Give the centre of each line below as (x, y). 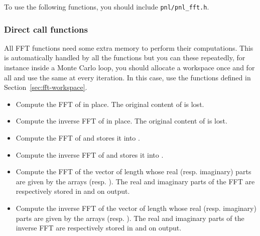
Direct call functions (46, 29)
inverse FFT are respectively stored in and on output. (99, 228)
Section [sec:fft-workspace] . (46, 87)
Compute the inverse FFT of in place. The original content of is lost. (121, 121)
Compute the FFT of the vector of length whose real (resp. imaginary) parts (134, 171)
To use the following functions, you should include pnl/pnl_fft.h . (107, 7)
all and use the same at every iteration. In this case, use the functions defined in (127, 77)
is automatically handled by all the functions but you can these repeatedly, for (125, 57)
